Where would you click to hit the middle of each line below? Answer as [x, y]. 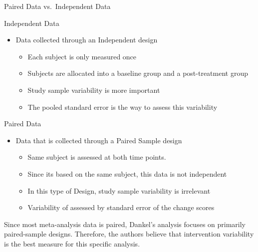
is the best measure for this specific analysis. [72, 243]
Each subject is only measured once [82, 56]
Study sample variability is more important [94, 90]
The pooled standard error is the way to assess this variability [123, 107]
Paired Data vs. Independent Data [57, 6]
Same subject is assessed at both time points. [97, 157]
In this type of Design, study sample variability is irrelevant [119, 190]
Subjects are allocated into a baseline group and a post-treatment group [138, 73]
